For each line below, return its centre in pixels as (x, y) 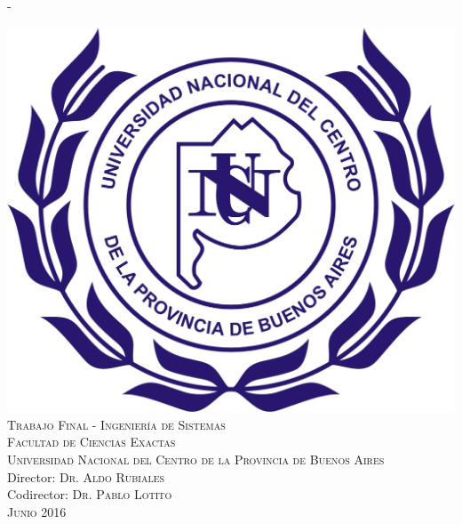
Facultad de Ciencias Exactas (92, 442)
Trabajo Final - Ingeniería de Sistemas (116, 424)
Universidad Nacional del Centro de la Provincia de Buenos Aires (196, 459)
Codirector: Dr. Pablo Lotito (90, 494)
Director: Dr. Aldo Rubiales (86, 476)
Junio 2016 (37, 511)
